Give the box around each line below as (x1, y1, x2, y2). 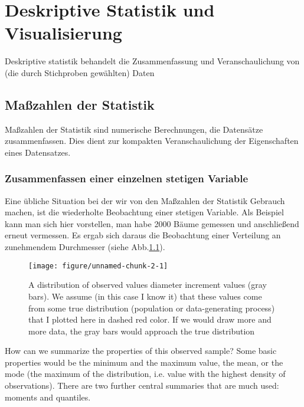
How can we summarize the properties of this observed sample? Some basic (5, 344, 277, 357)
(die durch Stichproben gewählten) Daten (5, 66, 155, 78)
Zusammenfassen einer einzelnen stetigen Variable (5, 171, 249, 186)
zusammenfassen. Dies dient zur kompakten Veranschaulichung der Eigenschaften (5, 134, 299, 147)
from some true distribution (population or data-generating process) (28, 301, 275, 314)
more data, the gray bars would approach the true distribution (28, 324, 255, 337)
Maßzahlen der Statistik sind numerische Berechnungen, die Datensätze (5, 123, 263, 135)
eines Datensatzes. (5, 146, 71, 158)
